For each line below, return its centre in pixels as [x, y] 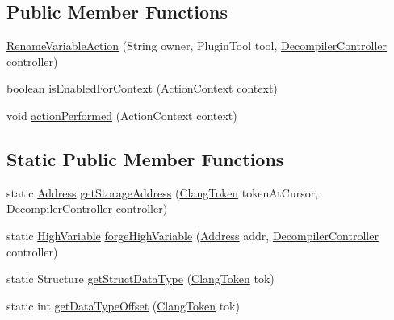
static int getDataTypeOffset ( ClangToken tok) [123, 305]
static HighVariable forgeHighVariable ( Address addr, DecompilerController [193, 235]
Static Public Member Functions [145, 158]
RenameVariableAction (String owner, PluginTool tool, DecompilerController [197, 46]
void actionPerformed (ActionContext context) [122, 115]
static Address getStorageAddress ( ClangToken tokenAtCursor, [163, 192]
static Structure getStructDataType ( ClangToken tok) [140, 278]
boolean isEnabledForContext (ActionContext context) [142, 88]
